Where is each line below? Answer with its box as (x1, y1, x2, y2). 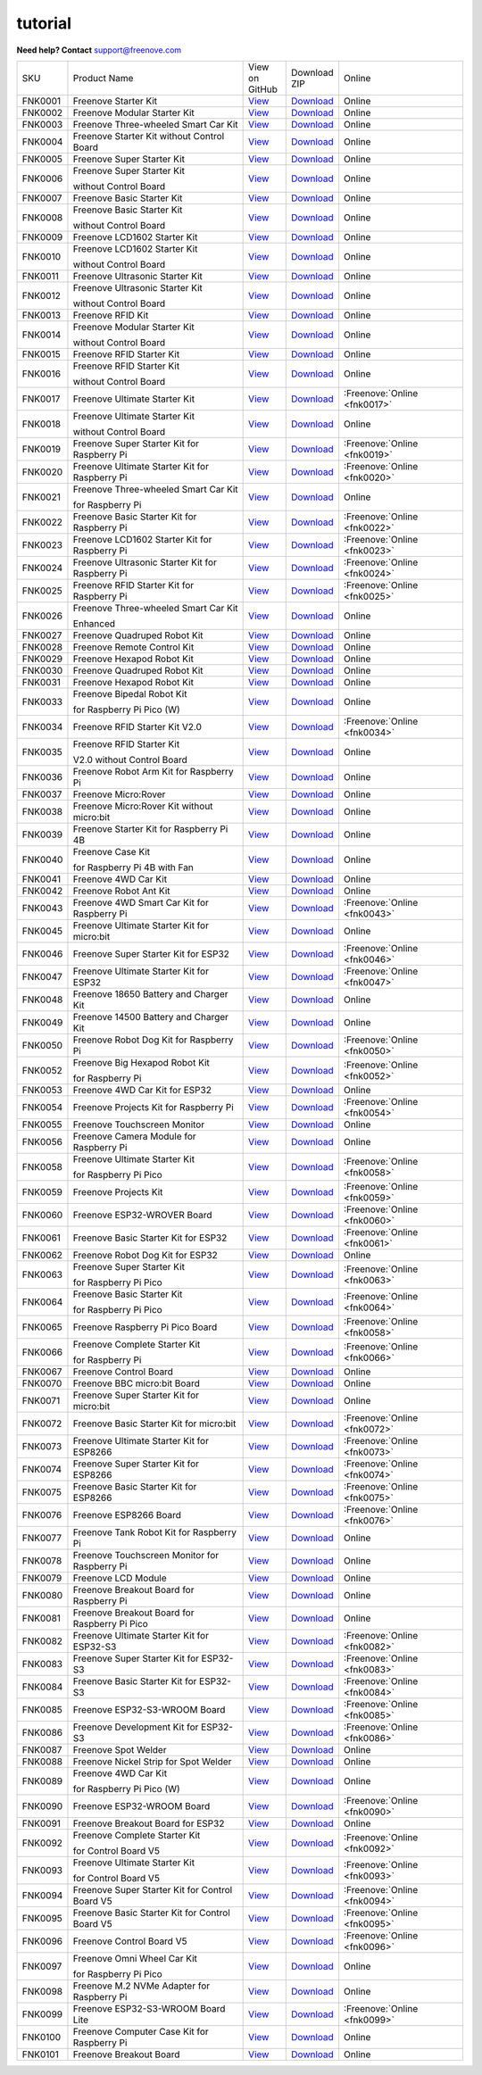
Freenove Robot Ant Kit (72, 884, 170, 897)
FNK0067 (21, 1365, 62, 1378)
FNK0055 (21, 1118, 62, 1131)
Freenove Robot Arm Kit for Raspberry (72, 765, 234, 777)
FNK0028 (21, 641, 62, 653)
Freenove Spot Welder (72, 1743, 167, 1755)
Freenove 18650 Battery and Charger (72, 987, 229, 1000)
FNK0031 (21, 676, 62, 688)
